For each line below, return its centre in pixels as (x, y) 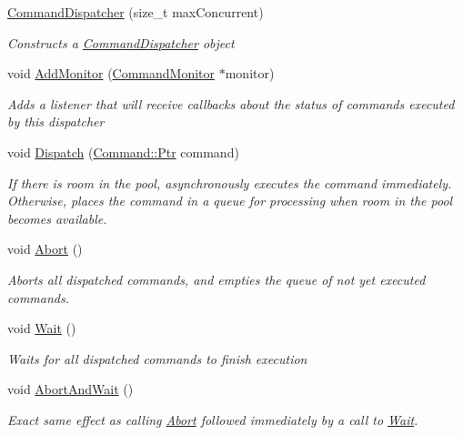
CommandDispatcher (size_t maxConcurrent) (136, 12)
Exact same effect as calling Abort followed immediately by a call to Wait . (213, 419)
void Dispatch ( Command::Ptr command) (123, 152)
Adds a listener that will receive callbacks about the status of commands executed (231, 103)
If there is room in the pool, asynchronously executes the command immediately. (230, 182)
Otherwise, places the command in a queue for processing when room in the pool (230, 201)
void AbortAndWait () (70, 389)
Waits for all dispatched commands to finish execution (157, 358)
